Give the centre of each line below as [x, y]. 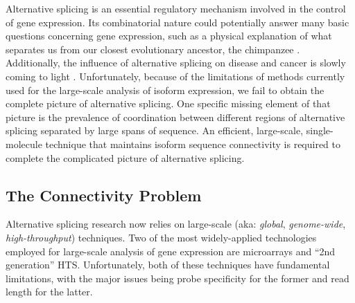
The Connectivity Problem [104, 195]
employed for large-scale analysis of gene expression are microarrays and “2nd [171, 251]
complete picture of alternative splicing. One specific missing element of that [168, 103]
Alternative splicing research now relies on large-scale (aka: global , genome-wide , [176, 224]
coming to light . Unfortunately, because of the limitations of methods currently [175, 76]
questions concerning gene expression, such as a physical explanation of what [169, 36]
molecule [24, 144]
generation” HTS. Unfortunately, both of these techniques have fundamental [168, 265]
